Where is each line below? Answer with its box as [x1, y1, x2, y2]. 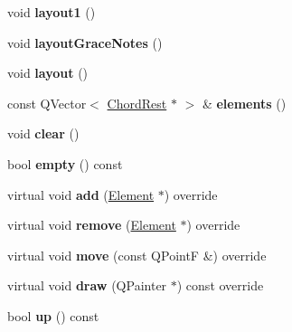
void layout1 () [7, 3, 96, 21]
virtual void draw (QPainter [7, 276, 167, 295]
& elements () [202, 93, 287, 112]
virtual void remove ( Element [7, 215, 176, 234]
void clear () [7, 124, 80, 143]
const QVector [7, 93, 87, 112]
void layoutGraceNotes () [7, 33, 163, 52]
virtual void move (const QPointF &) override [7, 245, 267, 264]
